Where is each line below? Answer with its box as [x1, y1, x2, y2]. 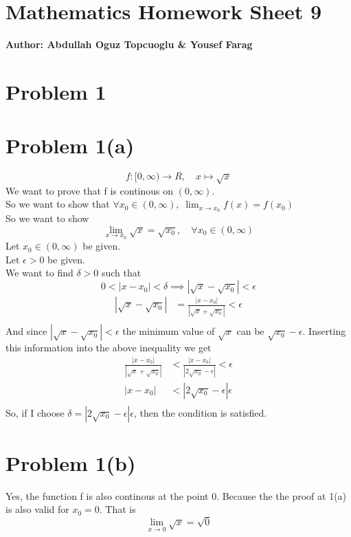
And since [5, 324, 47, 338]
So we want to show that [5, 197, 110, 211]
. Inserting [302, 324, 346, 338]
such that [101, 265, 141, 280]
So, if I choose [5, 405, 65, 419]
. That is [99, 502, 136, 516]
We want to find [5, 265, 73, 280]
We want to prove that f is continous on [5, 183, 174, 197]
